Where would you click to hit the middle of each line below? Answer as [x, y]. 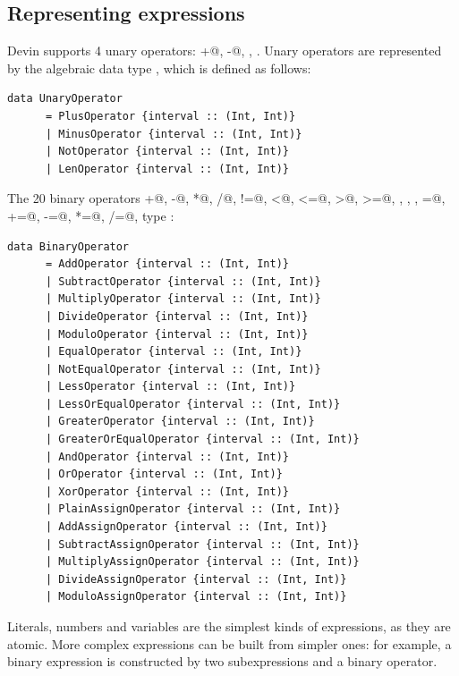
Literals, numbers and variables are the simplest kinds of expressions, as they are [229, 626]
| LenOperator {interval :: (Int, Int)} [167, 169]
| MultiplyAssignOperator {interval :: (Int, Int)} [202, 562]
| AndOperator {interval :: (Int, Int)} [167, 456]
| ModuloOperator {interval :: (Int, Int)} [177, 334]
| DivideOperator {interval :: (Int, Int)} [177, 316]
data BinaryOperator [68, 246]
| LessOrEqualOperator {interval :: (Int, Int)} [193, 404]
